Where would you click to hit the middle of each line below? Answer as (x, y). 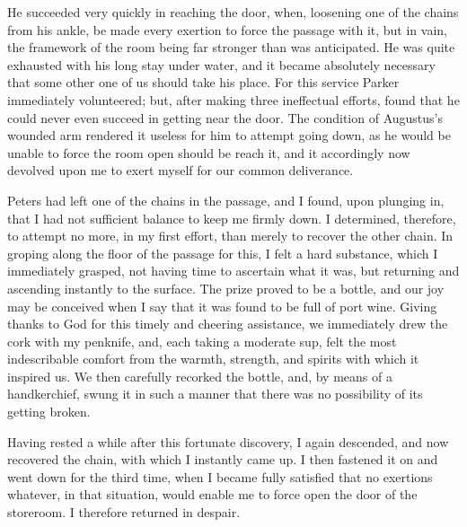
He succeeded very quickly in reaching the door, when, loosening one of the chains (233, 12)
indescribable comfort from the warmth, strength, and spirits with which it (213, 359)
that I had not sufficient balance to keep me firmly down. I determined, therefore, (232, 218)
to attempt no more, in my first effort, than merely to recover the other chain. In (230, 236)
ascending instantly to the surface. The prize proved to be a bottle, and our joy (226, 288)
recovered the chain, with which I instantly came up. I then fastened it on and (223, 459)
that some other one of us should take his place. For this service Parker (203, 82)
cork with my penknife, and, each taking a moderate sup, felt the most (202, 341)
